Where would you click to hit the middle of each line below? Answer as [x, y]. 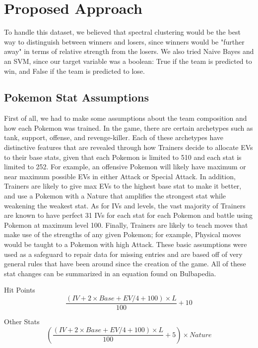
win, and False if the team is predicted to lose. [74, 71]
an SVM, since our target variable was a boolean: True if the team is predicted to [128, 61]
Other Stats [22, 322]
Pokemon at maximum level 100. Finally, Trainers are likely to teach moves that [126, 224]
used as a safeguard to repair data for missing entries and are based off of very [123, 254]
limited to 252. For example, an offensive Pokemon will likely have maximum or [125, 167]
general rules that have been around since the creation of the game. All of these [125, 264]
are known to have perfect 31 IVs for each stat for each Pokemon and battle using [129, 215]
